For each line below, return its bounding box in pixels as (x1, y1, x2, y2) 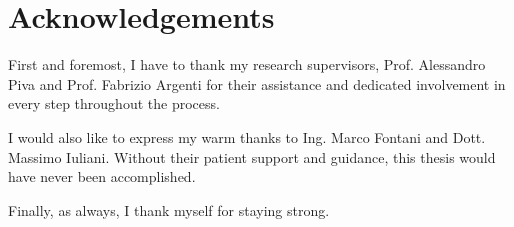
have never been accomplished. (8, 166, 196, 187)
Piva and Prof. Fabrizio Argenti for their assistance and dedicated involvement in (8, 73, 506, 94)
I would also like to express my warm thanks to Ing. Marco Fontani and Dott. (8, 126, 486, 147)
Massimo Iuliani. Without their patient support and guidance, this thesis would (8, 146, 496, 167)
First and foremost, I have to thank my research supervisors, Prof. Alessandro (8, 54, 486, 75)
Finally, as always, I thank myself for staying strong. (8, 199, 330, 220)
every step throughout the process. (8, 93, 220, 114)
